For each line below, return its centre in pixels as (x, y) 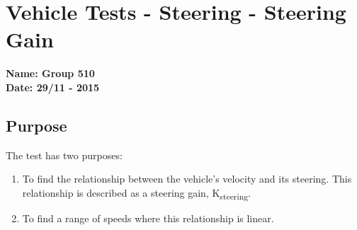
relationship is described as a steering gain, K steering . (136, 193)
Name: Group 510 (50, 73)
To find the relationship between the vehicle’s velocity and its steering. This (187, 179)
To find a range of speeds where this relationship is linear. (148, 218)
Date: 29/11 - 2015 (53, 87)
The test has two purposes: (64, 155)
